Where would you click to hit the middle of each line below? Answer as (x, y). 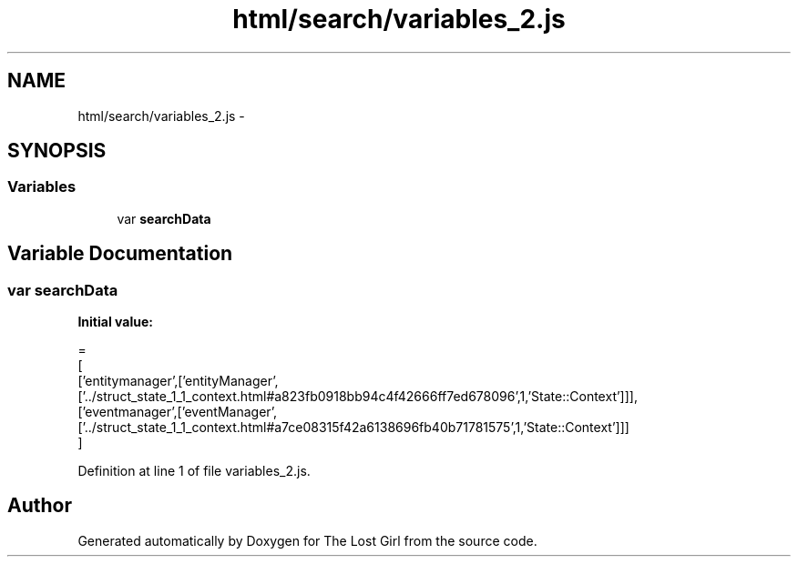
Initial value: (115, 322)
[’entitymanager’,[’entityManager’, (178, 381)
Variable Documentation (120, 254)
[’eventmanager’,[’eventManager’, (178, 412)
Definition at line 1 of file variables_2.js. (194, 471)
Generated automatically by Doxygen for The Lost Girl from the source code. (307, 540)
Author (40, 506)
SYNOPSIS (57, 151)
